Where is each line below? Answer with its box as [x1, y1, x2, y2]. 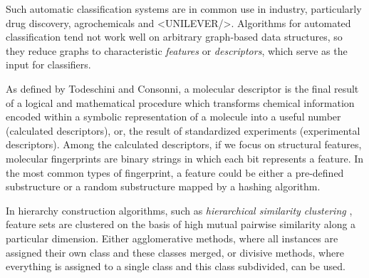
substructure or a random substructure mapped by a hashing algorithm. [6, 179, 321, 194]
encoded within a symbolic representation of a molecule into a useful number [6, 109, 341, 124]
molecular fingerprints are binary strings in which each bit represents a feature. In [6, 150, 364, 165]
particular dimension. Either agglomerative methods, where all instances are [6, 230, 338, 245]
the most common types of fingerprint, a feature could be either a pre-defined [6, 165, 344, 180]
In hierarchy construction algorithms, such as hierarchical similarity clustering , [6, 202, 353, 217]
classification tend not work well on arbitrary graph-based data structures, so [6, 29, 343, 44]
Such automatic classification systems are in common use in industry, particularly [6, 1, 362, 16]
